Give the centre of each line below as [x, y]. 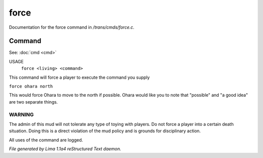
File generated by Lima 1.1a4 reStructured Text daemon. [65, 149]
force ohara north [31, 87]
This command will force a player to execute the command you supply [79, 77]
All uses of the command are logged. [46, 140]
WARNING [21, 114]
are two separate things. [33, 102]
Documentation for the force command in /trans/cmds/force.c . [72, 27]
